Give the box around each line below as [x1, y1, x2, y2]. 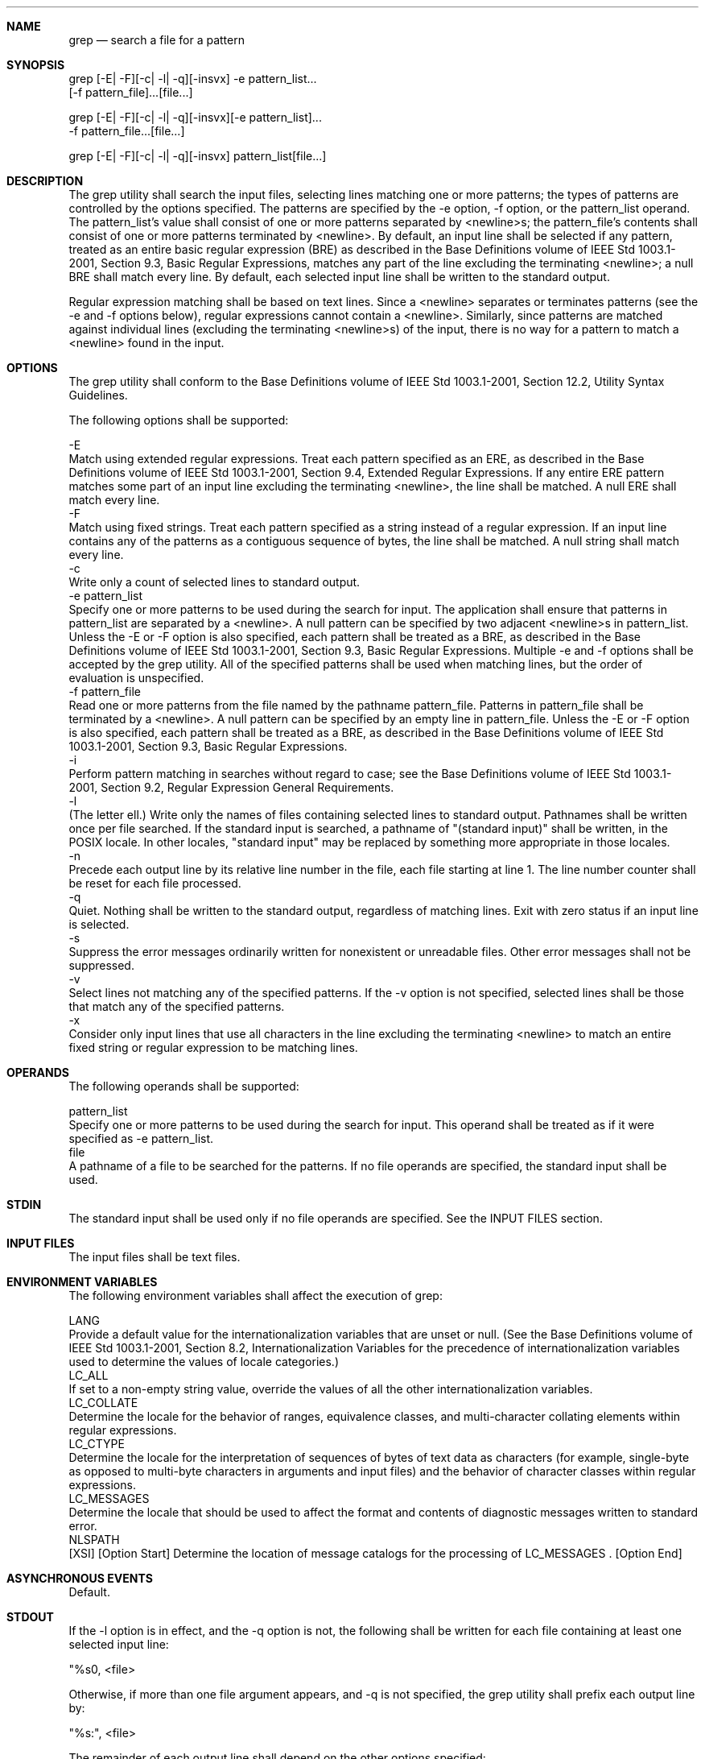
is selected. [68, 917, 130, 931]
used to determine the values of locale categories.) [68, 1355, 339, 1368]
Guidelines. [68, 388, 128, 402]
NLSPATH [68, 1533, 120, 1546]
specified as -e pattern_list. [68, 1132, 214, 1145]
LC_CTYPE [68, 1437, 125, 1451]
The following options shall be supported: [68, 413, 289, 427]
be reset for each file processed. [68, 876, 241, 890]
